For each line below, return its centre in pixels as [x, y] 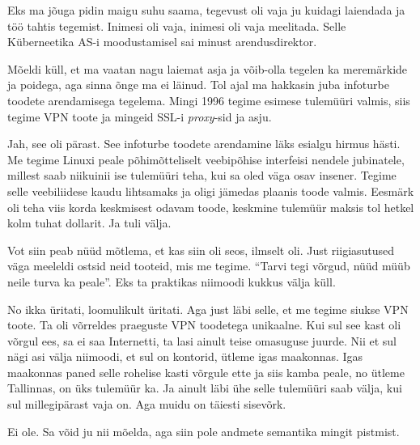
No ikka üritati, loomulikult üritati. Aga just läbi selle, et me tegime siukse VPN [208, 309]
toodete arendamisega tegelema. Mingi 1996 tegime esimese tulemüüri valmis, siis [209, 100]
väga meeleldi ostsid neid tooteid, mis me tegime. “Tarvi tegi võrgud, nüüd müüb [209, 266]
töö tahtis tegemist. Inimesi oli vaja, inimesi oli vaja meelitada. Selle [177, 25]
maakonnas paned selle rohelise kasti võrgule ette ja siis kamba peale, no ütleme [206, 372]
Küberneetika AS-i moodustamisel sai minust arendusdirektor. [162, 42]
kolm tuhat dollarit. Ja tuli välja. [89, 223]
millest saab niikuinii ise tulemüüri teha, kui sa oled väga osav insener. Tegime [202, 175]
